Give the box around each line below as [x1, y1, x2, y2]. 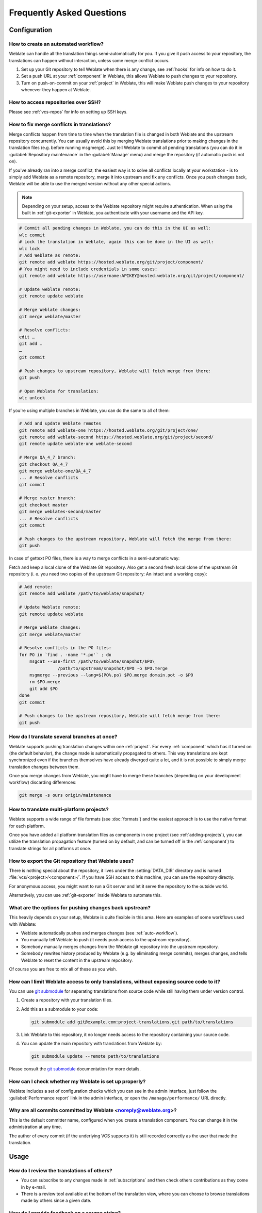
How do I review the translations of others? [9, 1167, 113, 1174]
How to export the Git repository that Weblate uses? [9, 857, 134, 864]
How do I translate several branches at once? [9, 733, 117, 740]
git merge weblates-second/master [19, 509, 101, 514]
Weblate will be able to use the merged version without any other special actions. [9, 181, 172, 187]
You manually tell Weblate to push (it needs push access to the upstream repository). [21, 937, 191, 943]
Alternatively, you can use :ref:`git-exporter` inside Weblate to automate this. [9, 892, 162, 898]
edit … [19, 334, 35, 340]
